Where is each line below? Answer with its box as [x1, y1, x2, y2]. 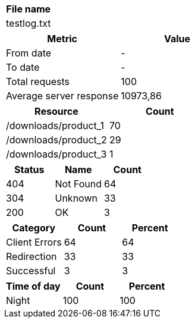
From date [6, 47, 52, 59]
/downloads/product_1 [6, 120, 104, 131]
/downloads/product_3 [6, 148, 107, 160]
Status [14, 164, 45, 175]
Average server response [6, 90, 119, 102]
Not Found [55, 178, 102, 190]
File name [6, 3, 51, 15]
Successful [6, 265, 56, 277]
